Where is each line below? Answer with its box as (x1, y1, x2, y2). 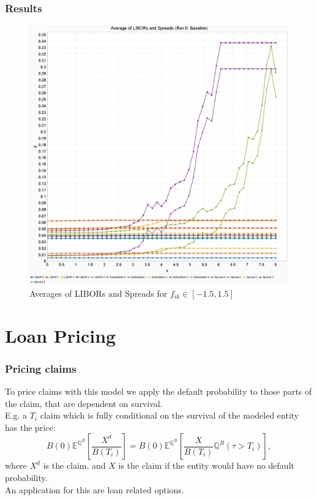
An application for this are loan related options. (5, 483, 184, 496)
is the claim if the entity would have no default (118, 459, 294, 472)
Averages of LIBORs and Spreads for (29, 286, 168, 299)
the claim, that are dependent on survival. (5, 397, 163, 409)
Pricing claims (5, 360, 76, 376)
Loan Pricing (5, 323, 116, 348)
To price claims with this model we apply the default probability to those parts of (5, 385, 312, 397)
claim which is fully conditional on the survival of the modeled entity (40, 409, 299, 422)
